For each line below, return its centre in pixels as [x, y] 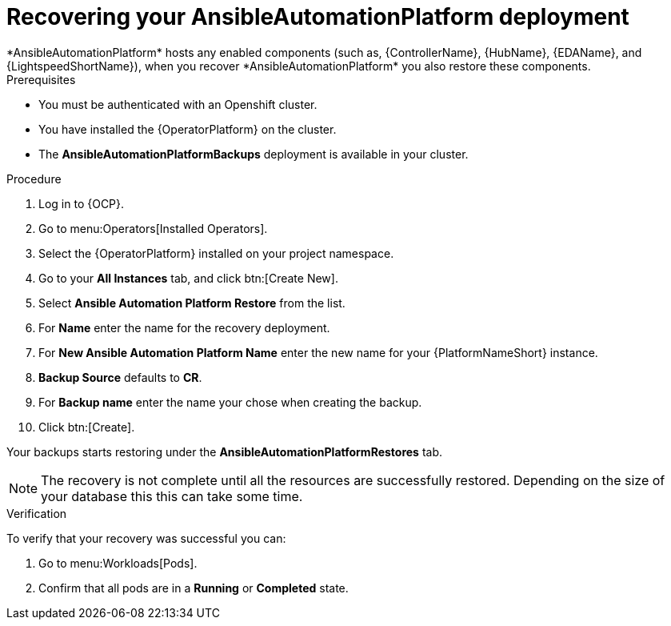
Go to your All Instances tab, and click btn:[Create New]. [188, 278]
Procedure [34, 179]
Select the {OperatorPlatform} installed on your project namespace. [216, 253]
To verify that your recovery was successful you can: [146, 538]
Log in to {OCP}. [82, 203]
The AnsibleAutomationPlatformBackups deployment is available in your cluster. [254, 154]
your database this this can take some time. [172, 496]
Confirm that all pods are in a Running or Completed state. [194, 588]
